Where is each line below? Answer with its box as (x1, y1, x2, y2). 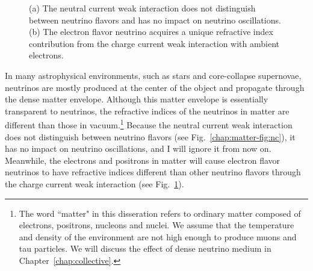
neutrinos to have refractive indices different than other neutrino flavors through (5, 166, 301, 178)
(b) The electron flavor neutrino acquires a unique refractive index (29, 25, 273, 38)
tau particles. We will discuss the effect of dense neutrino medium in (19, 242, 271, 255)
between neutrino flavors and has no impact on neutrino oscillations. (29, 13, 281, 26)
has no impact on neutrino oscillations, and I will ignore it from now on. (5, 142, 271, 155)
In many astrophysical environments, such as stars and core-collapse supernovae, (5, 69, 302, 81)
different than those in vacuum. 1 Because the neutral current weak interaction (5, 117, 293, 131)
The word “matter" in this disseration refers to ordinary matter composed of (19, 207, 301, 219)
